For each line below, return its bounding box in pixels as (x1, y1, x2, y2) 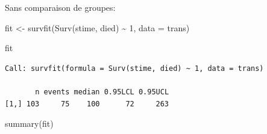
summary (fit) (5, 117, 54, 130)
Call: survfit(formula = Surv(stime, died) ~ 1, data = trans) (5, 64, 264, 73)
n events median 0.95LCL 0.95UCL (35, 87, 169, 96)
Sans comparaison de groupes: (5, 1, 116, 13)
